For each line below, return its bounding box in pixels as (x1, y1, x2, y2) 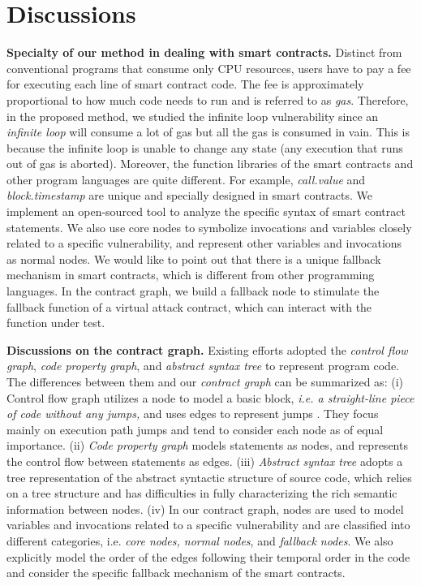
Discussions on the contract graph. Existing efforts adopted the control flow (6, 341, 408, 358)
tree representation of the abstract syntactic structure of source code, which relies (6, 468, 412, 485)
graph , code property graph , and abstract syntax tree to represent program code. (6, 357, 400, 374)
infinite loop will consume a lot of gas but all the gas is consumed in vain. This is (6, 123, 410, 140)
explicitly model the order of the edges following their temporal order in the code (6, 548, 410, 565)
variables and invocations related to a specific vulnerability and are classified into (6, 516, 410, 533)
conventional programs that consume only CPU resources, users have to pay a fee (6, 59, 411, 76)
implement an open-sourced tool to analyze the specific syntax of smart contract (6, 203, 406, 220)
